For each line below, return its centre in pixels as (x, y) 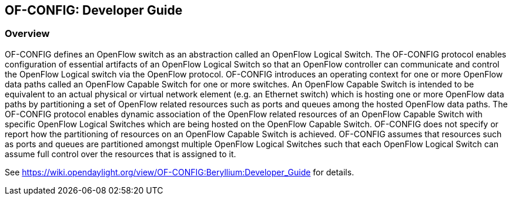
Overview (27, 34)
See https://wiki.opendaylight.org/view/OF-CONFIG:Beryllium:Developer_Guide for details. (180, 172)
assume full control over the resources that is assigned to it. (121, 154)
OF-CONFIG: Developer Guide (94, 10)
